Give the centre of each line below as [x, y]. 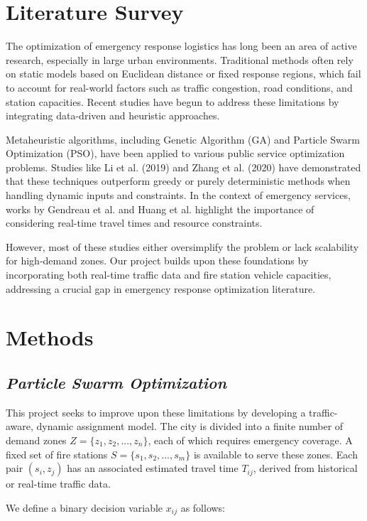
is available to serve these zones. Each [275, 454]
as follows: [203, 507]
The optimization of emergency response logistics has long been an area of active [181, 46]
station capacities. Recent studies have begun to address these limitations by [172, 101]
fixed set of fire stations [57, 454]
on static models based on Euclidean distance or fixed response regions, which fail [183, 74]
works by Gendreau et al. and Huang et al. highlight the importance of [160, 209]
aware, [20, 426]
